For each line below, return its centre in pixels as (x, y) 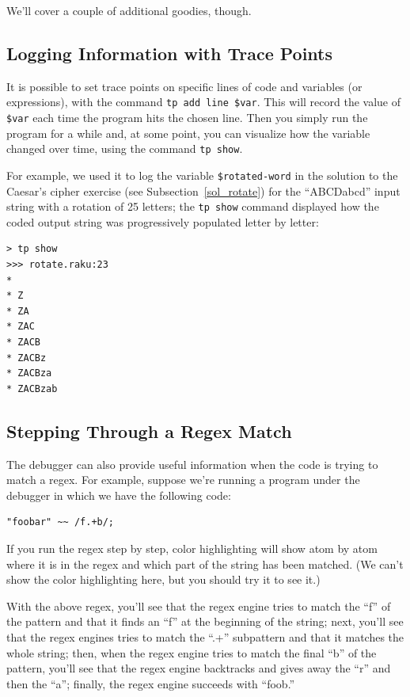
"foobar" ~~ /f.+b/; (61, 522)
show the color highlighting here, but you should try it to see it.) (163, 579)
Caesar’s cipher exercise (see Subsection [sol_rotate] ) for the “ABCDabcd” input (203, 190)
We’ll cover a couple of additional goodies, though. (129, 10)
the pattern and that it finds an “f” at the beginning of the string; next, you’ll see (205, 621)
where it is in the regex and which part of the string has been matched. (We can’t (205, 564)
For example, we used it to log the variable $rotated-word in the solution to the (202, 175)
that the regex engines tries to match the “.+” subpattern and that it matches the (205, 636)
